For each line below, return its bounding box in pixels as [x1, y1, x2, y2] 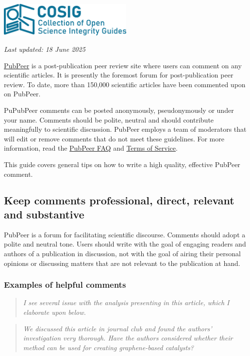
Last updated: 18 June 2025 [4, 44, 85, 54]
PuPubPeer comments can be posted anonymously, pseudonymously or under [4, 105, 234, 115]
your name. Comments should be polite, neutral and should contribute [4, 114, 214, 124]
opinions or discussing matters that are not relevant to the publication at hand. [4, 258, 240, 268]
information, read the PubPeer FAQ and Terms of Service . [4, 143, 178, 153]
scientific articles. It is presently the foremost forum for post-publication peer [4, 70, 233, 80]
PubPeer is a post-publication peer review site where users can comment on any [4, 60, 242, 70]
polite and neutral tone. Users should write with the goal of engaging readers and [4, 239, 246, 249]
